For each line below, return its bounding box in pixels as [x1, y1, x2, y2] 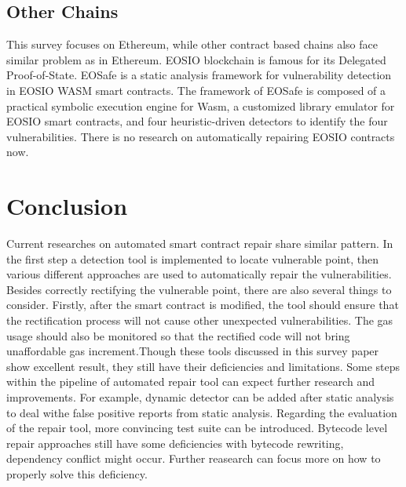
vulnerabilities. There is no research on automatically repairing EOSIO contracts [6, 128, 395, 144]
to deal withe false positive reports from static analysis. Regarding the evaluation [6, 404, 397, 420]
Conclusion [6, 190, 128, 222]
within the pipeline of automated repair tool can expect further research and [6, 373, 375, 390]
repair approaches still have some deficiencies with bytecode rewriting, [6, 434, 344, 451]
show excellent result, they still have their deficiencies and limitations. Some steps [6, 358, 401, 374]
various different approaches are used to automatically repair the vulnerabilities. [6, 266, 392, 282]
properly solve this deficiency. [6, 465, 148, 482]
